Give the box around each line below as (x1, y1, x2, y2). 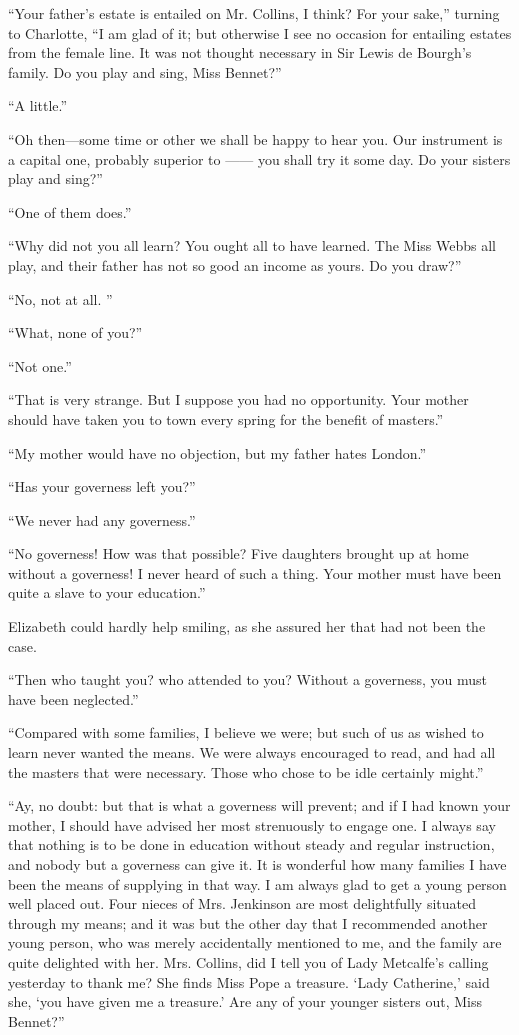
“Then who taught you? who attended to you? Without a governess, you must (8, 669, 487, 690)
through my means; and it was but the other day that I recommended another (8, 912, 488, 933)
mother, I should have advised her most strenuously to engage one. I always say (8, 814, 496, 835)
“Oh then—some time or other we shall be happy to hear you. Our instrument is (8, 128, 503, 149)
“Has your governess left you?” (8, 476, 196, 497)
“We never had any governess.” (8, 509, 196, 530)
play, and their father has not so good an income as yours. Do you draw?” (8, 254, 462, 275)
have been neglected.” (8, 688, 139, 709)
